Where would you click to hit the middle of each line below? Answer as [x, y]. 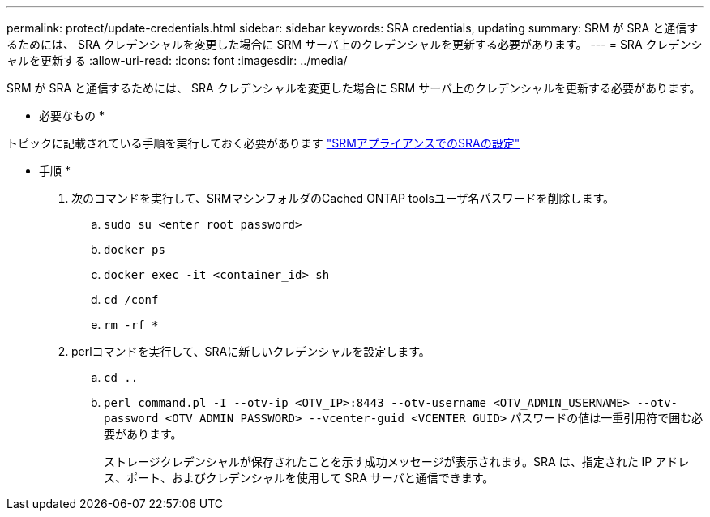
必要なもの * [72, 115]
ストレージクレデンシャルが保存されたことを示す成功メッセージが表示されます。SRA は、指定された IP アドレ [397, 461]
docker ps [135, 250]
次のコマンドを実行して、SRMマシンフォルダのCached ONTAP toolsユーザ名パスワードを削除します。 [343, 198]
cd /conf [131, 300]
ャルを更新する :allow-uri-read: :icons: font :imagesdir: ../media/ [177, 60]
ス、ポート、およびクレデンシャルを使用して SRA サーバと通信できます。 [299, 478]
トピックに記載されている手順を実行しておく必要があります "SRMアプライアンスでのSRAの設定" [263, 143]
